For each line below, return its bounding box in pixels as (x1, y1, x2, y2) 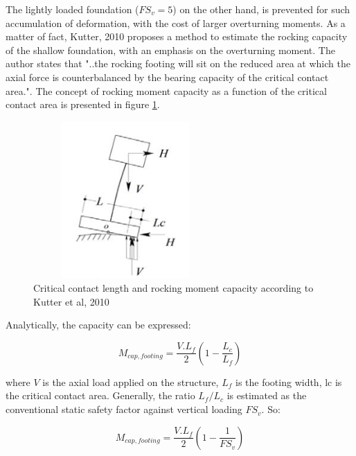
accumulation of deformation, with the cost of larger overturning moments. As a (6, 15, 346, 30)
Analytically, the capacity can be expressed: (6, 317, 191, 332)
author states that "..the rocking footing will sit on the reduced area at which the (6, 56, 350, 71)
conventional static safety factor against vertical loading (6, 402, 242, 416)
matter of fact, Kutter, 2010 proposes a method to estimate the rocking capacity (6, 29, 348, 44)
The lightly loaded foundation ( (6, 2, 139, 16)
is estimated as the (226, 388, 307, 403)
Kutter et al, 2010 (33, 294, 109, 308)
